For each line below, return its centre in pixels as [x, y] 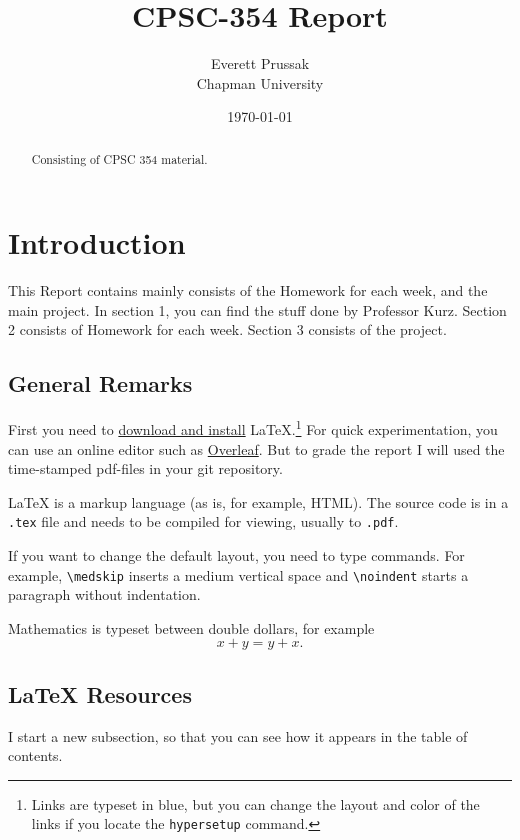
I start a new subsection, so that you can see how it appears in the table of [238, 735]
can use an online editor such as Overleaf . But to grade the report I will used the [256, 448]
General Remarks [100, 383]
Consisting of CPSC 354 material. [119, 158]
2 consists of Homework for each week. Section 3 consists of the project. [227, 329]
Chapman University [260, 82]
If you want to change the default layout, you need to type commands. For [236, 554]
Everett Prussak [260, 63]
